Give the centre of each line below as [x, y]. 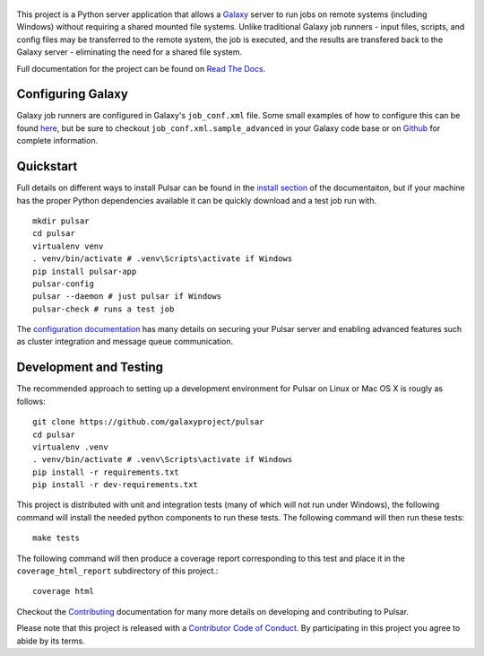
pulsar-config [63, 284]
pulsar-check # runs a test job [104, 309]
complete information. [57, 141]
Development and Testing [90, 367]
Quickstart [47, 166]
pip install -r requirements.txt [106, 472]
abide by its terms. [51, 641]
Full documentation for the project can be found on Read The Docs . [141, 68]
